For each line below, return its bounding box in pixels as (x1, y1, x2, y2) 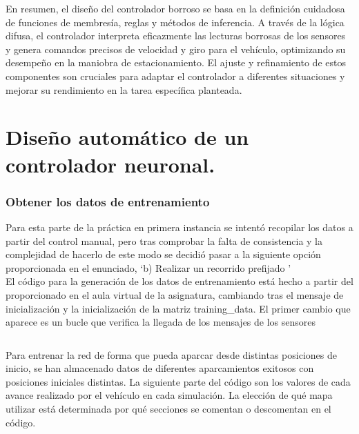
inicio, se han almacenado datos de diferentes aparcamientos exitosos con (6, 361, 314, 375)
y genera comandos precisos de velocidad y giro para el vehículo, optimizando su (6, 41, 346, 56)
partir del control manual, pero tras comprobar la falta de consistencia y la (6, 233, 323, 248)
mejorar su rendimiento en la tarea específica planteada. (6, 82, 242, 97)
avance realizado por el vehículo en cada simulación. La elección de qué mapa (6, 388, 333, 402)
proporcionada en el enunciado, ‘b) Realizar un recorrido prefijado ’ (6, 260, 291, 275)
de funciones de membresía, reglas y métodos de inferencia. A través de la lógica (6, 14, 345, 29)
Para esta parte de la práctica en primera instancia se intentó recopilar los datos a (6, 219, 353, 234)
